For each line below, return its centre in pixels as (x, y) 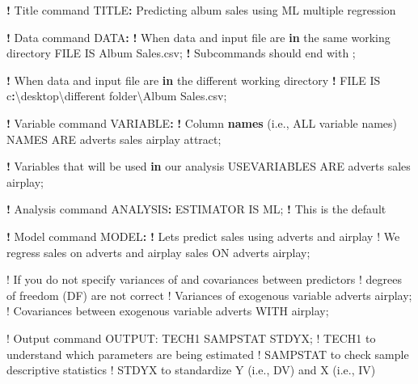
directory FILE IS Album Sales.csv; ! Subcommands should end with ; (181, 53)
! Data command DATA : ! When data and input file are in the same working (198, 37)
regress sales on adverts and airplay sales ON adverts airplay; (158, 252)
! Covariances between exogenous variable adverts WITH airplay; (168, 311)
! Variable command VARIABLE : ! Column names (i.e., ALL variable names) (202, 122)
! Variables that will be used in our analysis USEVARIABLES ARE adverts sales (209, 166)
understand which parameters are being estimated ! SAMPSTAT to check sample (208, 354)
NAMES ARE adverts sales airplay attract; (114, 139)
